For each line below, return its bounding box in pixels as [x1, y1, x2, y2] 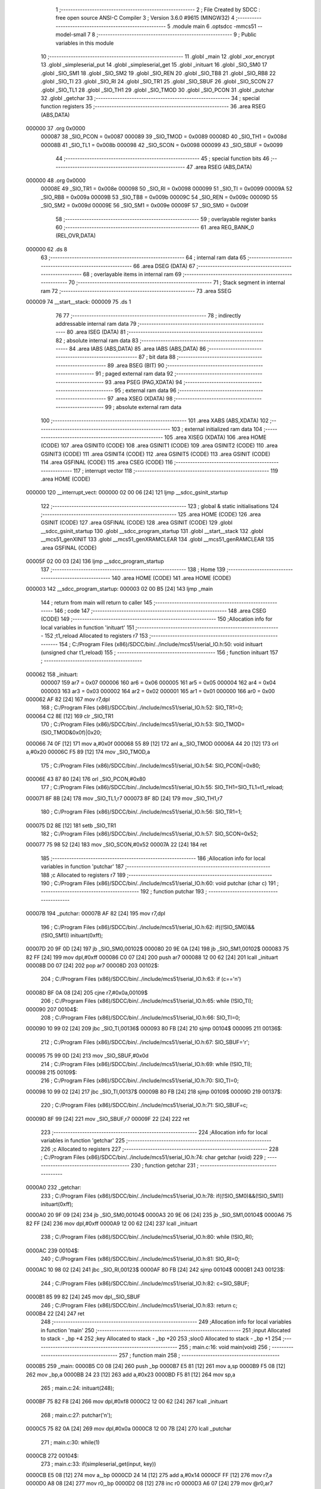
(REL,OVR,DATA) [55, 232, 96, 239]
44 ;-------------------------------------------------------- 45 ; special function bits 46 [55, 155, 270, 162]
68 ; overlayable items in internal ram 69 [83, 270, 182, 278]
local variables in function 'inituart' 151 [40, 624, 134, 631]
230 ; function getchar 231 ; [131, 1162, 199, 1169]
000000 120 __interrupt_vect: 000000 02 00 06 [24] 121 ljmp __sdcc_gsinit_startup [26, 489, 228, 496]
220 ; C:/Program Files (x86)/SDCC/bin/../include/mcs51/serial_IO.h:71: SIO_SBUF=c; [40, 1102, 248, 1109]
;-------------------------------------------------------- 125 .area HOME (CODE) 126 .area [40, 511, 261, 518]
